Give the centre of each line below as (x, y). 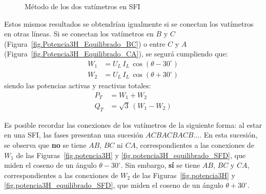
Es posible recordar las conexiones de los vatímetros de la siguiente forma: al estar (133, 124)
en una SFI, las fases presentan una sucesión (74, 135)
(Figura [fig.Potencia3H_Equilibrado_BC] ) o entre (85, 43)
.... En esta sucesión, (226, 135)
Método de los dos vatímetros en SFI (83, 6)
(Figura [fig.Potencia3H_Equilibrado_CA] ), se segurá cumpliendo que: (116, 54)
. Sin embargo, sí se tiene (160, 165)
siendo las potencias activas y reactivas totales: (78, 85)
